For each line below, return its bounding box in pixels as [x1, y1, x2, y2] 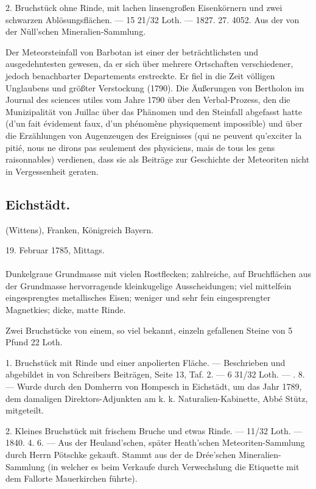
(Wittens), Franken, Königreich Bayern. [5, 223, 153, 236]
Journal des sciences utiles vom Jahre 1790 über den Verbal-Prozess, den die [5, 93, 290, 106]
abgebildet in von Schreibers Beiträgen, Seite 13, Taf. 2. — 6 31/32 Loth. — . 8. [5, 368, 305, 381]
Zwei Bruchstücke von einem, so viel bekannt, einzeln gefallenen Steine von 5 [5, 323, 293, 336]
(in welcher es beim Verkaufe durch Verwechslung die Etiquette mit [47, 460, 300, 473]
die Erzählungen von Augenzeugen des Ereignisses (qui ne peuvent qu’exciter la [5, 128, 302, 141]
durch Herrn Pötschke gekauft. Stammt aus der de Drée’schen [5, 448, 236, 461]
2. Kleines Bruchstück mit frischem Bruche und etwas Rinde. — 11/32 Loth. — [5, 424, 303, 437]
